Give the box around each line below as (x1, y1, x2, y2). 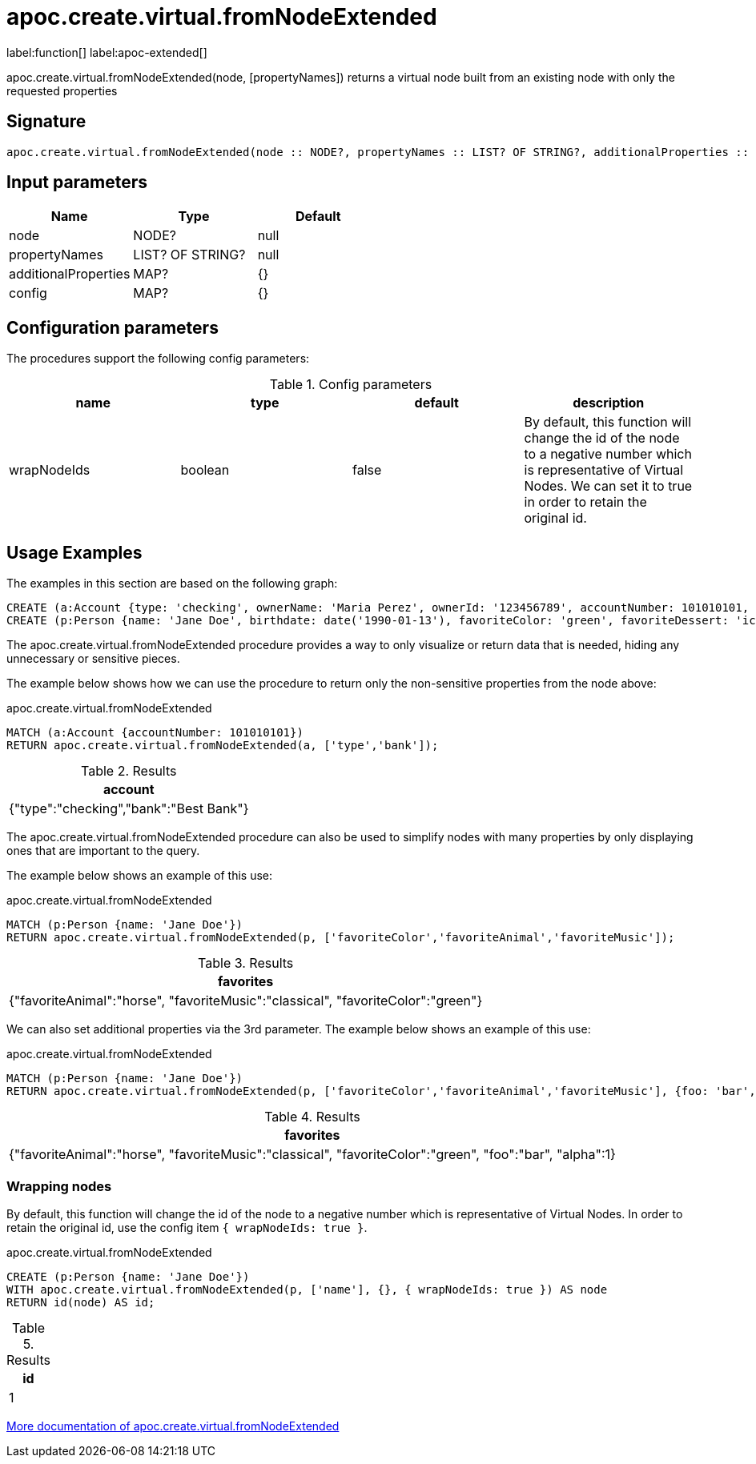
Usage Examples (6, 542, 143, 563)
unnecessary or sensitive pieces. (6, 652, 180, 666)
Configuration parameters (6, 317, 219, 338)
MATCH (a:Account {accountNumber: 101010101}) (6, 726, 304, 740)
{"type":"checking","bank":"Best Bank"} (9, 800, 249, 817)
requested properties (6, 83, 118, 98)
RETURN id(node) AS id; (6, 1295, 155, 1309)
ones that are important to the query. (6, 844, 200, 858)
